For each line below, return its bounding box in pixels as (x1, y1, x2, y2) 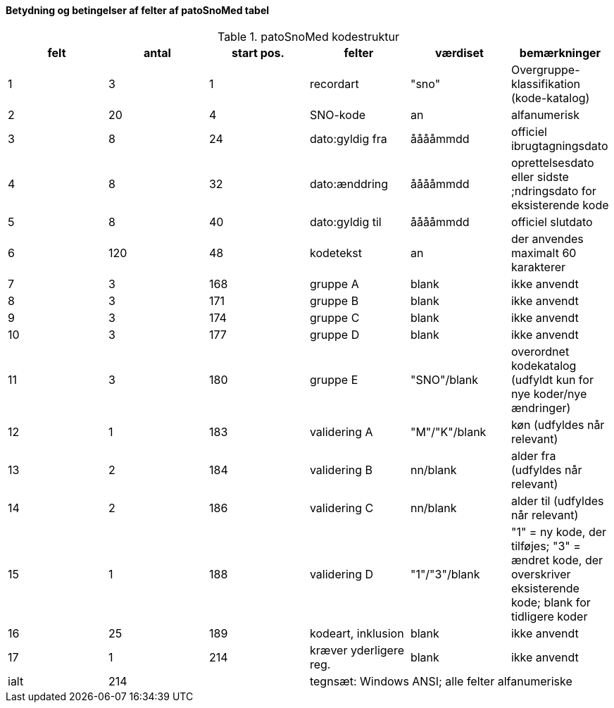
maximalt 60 (510, 245, 577, 260)
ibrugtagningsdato (510, 138, 608, 153)
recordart (309, 76, 359, 91)
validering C (309, 500, 374, 515)
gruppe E (309, 372, 358, 387)
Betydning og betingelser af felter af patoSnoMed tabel (6, 4, 270, 16)
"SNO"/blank (410, 372, 479, 387)
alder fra (510, 448, 556, 463)
